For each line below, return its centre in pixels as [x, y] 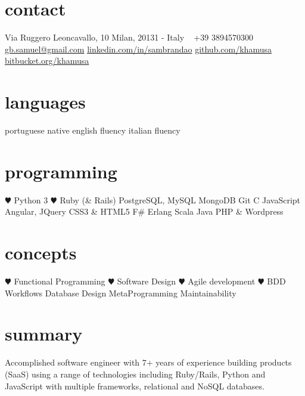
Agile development [222, 281]
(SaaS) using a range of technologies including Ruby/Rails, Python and [135, 374]
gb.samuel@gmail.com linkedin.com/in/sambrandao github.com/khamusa [138, 49]
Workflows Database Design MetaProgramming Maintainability [121, 293]
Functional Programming [60, 281]
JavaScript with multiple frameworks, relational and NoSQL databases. [135, 386]
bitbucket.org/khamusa [47, 61]
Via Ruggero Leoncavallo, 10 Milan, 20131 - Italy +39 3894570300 [129, 37]
